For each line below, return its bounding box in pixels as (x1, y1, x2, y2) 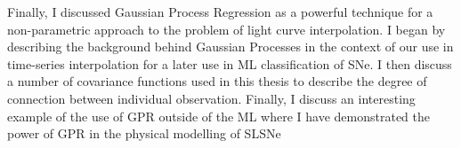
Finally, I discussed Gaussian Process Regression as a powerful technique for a (7, 3, 433, 20)
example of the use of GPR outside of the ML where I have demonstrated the (7, 106, 431, 125)
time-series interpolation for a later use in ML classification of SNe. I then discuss (7, 54, 452, 73)
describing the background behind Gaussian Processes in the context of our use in (7, 37, 454, 56)
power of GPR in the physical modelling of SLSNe (7, 124, 281, 143)
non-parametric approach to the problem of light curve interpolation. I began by (7, 19, 446, 38)
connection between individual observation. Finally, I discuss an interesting (7, 89, 416, 107)
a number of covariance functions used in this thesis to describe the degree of (7, 72, 427, 90)
